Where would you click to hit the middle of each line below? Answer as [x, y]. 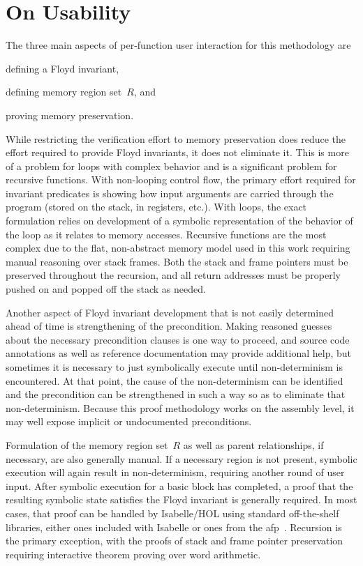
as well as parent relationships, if [253, 444]
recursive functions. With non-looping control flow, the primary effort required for [181, 179]
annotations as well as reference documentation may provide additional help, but [179, 353]
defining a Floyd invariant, [62, 68]
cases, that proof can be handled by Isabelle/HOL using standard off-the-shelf [172, 513]
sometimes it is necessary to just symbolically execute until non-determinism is [174, 367]
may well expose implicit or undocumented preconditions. [129, 421]
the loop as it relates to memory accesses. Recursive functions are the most [166, 234]
